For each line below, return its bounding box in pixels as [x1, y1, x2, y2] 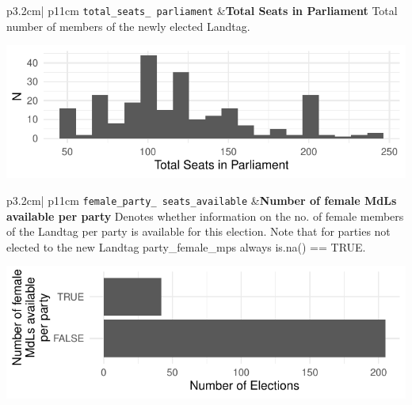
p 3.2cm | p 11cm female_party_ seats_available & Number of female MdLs [6, 191, 397, 208]
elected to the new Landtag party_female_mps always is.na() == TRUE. [6, 238, 366, 255]
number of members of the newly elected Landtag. [6, 17, 250, 34]
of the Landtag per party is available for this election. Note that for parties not [6, 223, 391, 240]
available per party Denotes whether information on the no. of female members [6, 207, 404, 224]
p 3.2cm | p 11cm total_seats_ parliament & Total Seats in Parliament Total [6, 2, 398, 18]
